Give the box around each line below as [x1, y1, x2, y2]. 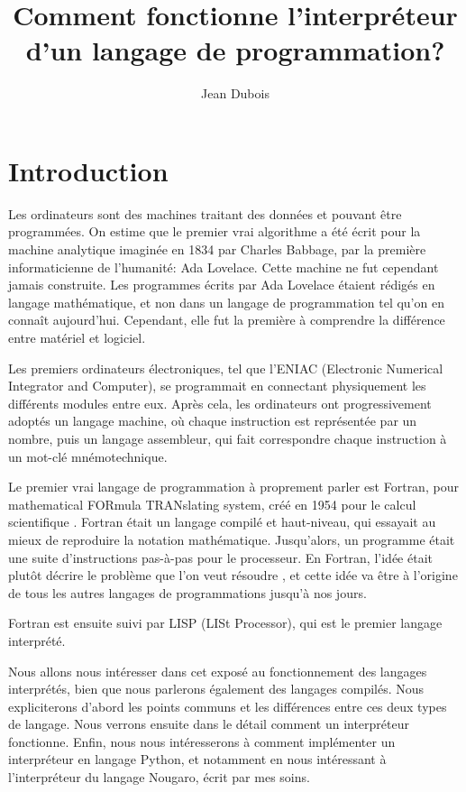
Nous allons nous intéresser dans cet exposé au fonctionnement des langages [8, 661, 427, 680]
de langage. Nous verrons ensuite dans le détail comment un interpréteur [8, 714, 409, 733]
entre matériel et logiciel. [8, 328, 146, 346]
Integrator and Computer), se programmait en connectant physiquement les [8, 376, 426, 395]
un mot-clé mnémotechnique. [8, 447, 168, 465]
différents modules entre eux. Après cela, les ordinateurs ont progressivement [8, 393, 432, 412]
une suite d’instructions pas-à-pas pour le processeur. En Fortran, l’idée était [8, 548, 433, 566]
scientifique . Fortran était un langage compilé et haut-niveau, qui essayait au [8, 512, 436, 531]
